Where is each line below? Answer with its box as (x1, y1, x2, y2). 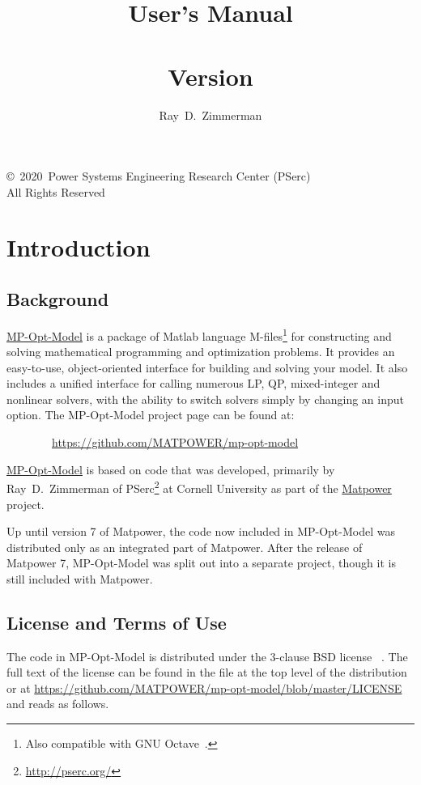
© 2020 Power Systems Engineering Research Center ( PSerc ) (6, 168, 311, 185)
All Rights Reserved (6, 183, 105, 200)
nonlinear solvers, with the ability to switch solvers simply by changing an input (6, 390, 404, 407)
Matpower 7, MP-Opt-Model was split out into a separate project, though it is (6, 554, 396, 571)
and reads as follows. (6, 695, 109, 712)
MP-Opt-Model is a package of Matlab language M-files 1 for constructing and (6, 325, 392, 344)
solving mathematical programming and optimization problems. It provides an (6, 343, 395, 360)
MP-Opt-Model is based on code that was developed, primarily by (6, 460, 335, 477)
